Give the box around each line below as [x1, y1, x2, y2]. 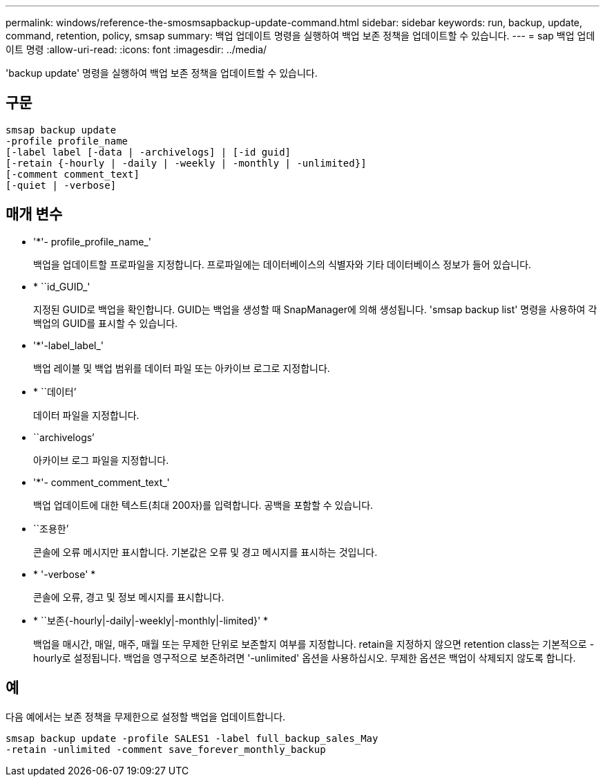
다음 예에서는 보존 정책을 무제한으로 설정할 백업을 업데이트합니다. [6, 710, 286, 723]
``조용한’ [33, 522, 69, 534]
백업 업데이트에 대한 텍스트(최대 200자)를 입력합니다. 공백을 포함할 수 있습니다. [33, 499, 374, 511]
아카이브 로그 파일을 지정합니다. [33, 454, 169, 466]
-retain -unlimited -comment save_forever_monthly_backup [6, 743, 326, 755]
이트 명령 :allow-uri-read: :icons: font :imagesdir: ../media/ [6, 44, 267, 55]
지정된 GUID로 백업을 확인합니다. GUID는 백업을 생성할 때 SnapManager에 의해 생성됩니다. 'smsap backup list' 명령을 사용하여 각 [33, 303, 597, 315]
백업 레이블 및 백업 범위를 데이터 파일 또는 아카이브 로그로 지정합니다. [33, 362, 330, 374]
